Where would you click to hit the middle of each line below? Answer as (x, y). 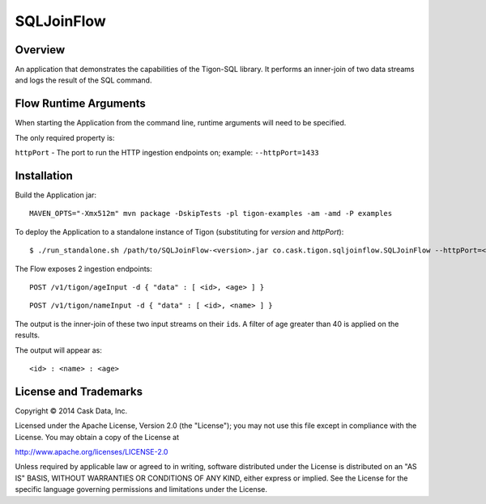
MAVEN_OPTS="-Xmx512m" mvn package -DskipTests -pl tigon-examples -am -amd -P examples (211, 214)
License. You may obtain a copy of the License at (97, 437)
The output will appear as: (59, 350)
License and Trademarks (79, 391)
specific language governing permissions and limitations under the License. (141, 489)
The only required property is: (65, 138)
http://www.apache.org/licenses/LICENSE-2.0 (92, 452)
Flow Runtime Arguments (80, 104)
